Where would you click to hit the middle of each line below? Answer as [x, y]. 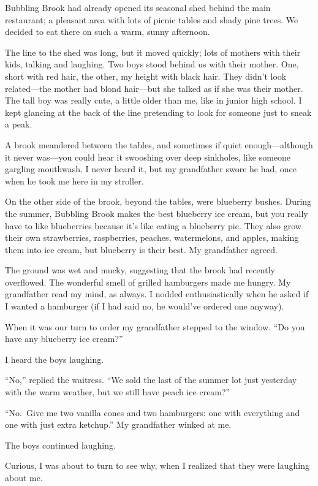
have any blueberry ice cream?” [64, 339]
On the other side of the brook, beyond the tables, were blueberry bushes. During [158, 201]
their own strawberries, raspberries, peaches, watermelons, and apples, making [152, 237]
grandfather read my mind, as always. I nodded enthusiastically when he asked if [157, 294]
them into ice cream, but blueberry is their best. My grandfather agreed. [141, 249]
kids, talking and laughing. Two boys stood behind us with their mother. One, [152, 64]
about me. [24, 477]
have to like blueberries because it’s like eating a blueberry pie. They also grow [153, 225]
